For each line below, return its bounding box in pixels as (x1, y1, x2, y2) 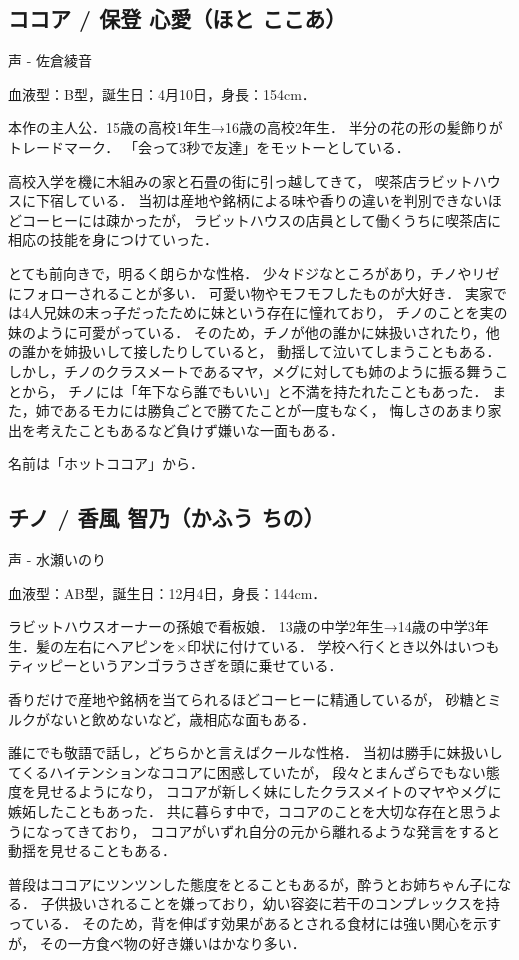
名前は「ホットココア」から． (8, 453, 204, 474)
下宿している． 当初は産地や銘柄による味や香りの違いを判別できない (35, 190, 488, 211)
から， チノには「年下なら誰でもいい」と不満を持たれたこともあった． (21, 380, 488, 401)
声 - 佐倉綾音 (8, 50, 92, 71)
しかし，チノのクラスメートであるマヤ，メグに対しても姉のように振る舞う (8, 360, 495, 381)
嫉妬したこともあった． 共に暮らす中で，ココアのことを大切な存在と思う (8, 801, 488, 822)
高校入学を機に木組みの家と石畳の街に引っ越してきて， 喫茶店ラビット (8, 170, 473, 191)
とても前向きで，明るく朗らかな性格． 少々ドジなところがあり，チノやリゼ (8, 262, 500, 283)
